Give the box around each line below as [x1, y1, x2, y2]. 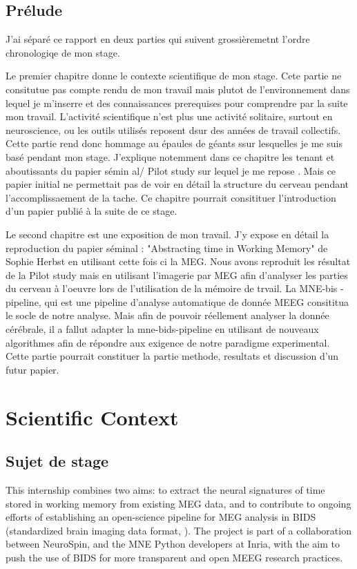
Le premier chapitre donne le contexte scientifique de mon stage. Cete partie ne [6, 68, 342, 83]
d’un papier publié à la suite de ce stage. [6, 204, 177, 218]
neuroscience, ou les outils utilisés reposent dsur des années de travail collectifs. [6, 122, 341, 137]
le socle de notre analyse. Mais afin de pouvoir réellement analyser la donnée [6, 308, 329, 322]
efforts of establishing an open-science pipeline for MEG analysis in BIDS [6, 510, 316, 524]
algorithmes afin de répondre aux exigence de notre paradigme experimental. [6, 335, 330, 349]
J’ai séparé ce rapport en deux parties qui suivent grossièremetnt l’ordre [6, 32, 310, 46]
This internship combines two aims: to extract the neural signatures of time [6, 483, 325, 497]
